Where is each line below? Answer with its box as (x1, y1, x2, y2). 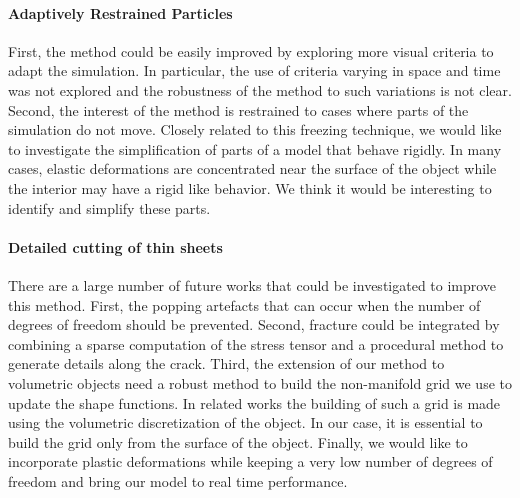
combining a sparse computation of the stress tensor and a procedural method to (8, 333, 504, 354)
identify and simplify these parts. (8, 197, 211, 218)
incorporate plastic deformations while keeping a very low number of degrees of (8, 451, 493, 472)
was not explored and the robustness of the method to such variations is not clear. (8, 79, 512, 100)
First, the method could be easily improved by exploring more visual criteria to (8, 40, 494, 61)
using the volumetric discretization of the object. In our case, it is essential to (8, 412, 483, 433)
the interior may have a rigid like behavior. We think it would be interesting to (8, 177, 492, 198)
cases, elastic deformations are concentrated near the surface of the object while (8, 158, 497, 179)
